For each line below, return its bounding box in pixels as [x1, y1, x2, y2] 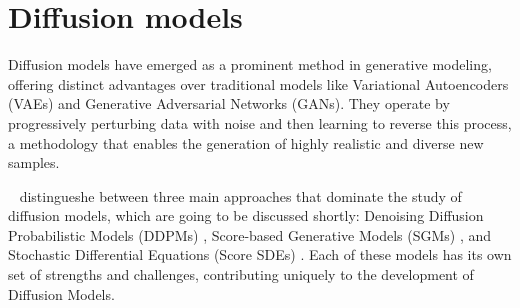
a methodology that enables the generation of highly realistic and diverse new [8, 132, 484, 153]
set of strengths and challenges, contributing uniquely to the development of [8, 264, 474, 285]
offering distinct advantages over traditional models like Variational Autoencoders [8, 73, 509, 94]
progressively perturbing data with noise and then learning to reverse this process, [8, 112, 512, 133]
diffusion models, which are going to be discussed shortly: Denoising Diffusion [8, 205, 484, 226]
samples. [8, 152, 60, 173]
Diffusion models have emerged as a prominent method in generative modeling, [8, 54, 492, 75]
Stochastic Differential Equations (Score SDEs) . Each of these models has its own [8, 244, 512, 265]
